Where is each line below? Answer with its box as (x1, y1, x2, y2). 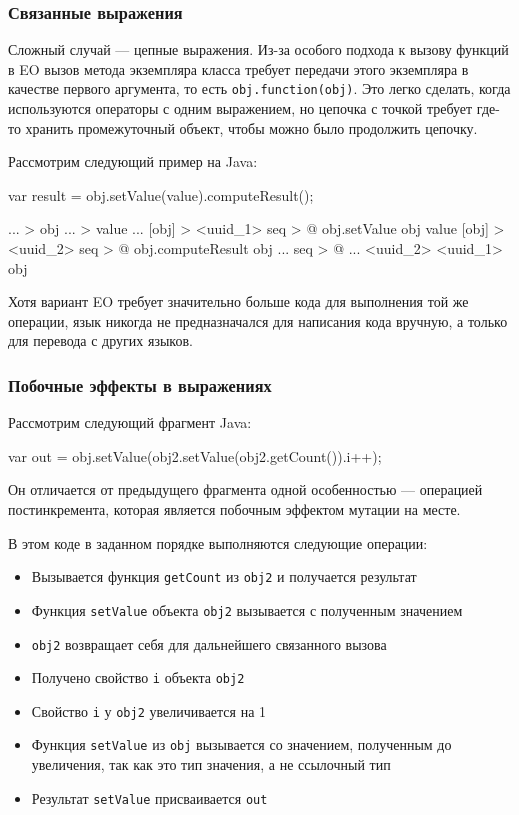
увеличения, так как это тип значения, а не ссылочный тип (31, 754, 391, 775)
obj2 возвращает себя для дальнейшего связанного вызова (31, 633, 387, 654)
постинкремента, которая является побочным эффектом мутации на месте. (8, 499, 461, 519)
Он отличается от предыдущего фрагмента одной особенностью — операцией (8, 479, 483, 500)
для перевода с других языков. (8, 330, 193, 351)
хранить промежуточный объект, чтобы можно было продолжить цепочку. (25, 117, 478, 138)
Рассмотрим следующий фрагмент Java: (8, 412, 252, 433)
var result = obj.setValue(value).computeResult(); (8, 184, 314, 205)
